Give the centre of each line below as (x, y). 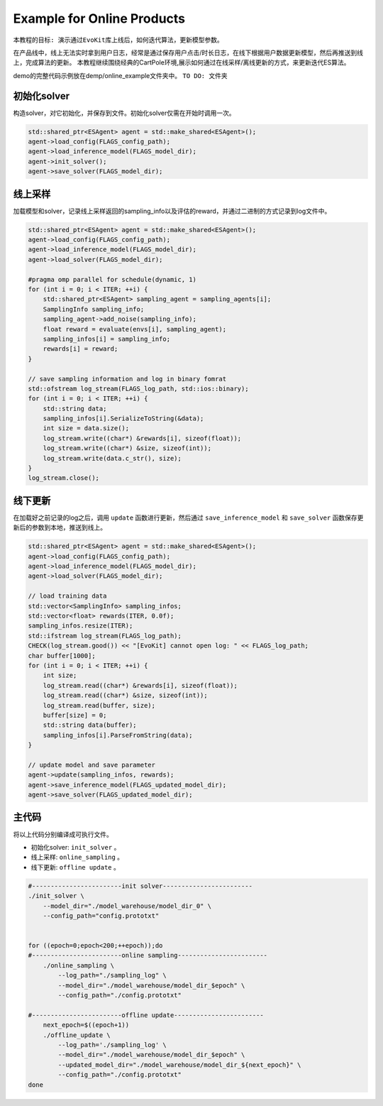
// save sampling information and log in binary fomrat (127, 379)
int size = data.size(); (86, 428)
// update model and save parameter (92, 765)
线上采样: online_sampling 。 (77, 857)
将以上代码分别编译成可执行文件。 (63, 834)
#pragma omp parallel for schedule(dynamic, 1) (112, 279)
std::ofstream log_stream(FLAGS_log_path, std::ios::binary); (138, 388)
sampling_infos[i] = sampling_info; (106, 339)
